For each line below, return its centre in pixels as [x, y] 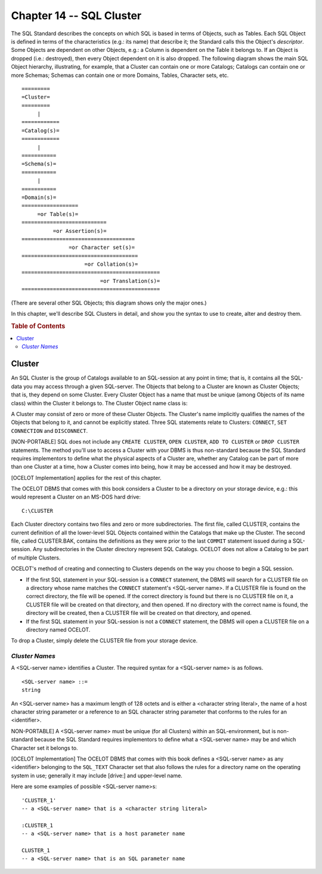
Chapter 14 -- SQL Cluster [76, 16]
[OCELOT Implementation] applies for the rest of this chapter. [86, 478]
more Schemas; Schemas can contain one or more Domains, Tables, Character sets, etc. [120, 75]
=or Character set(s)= [102, 247]
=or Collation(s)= [111, 264]
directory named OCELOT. [58, 629]
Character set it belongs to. [44, 748]
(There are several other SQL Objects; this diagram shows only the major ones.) [109, 303]
